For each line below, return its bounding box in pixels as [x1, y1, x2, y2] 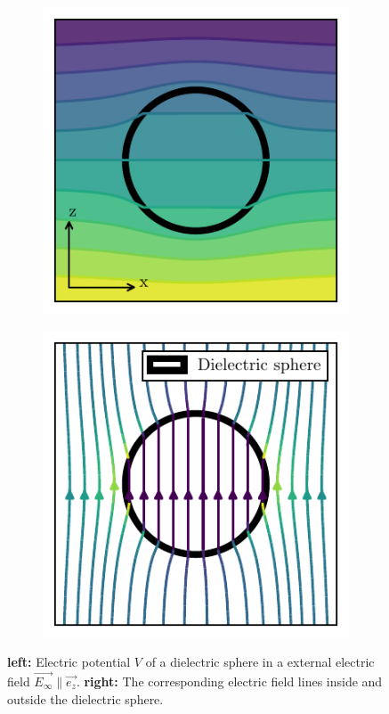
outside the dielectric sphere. [7, 689, 164, 708]
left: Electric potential [7, 652, 131, 671]
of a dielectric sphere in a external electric [145, 652, 375, 671]
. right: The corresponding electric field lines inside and [76, 672, 383, 690]
